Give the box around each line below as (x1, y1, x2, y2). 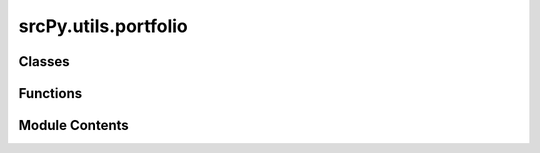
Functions (18, 85, 83, 102)
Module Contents (18, 117, 129, 134)
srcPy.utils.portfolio (18, 15, 189, 37)
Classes (18, 53, 70, 70)
